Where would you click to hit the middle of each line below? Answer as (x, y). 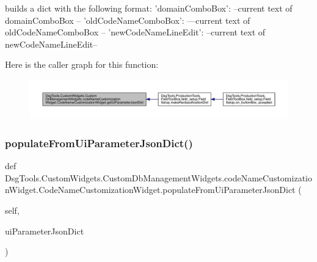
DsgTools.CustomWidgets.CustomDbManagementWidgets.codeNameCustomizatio (158, 177)
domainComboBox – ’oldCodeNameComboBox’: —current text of (128, 20)
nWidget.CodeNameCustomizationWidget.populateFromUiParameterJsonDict (150, 190)
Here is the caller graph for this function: (82, 64)
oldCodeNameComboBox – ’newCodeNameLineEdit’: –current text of (135, 32)
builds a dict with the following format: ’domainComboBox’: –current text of (149, 8)
